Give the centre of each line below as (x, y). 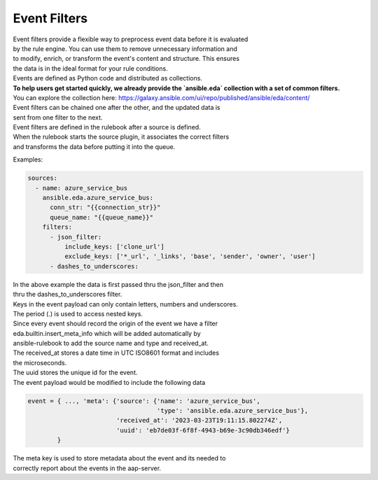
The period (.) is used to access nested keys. (78, 313)
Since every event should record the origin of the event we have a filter (115, 324)
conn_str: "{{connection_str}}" (105, 207)
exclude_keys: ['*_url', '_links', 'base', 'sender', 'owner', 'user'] (190, 256)
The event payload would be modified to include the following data (109, 382)
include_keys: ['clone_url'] (114, 246)
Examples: (28, 160)
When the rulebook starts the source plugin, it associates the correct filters (121, 137)
